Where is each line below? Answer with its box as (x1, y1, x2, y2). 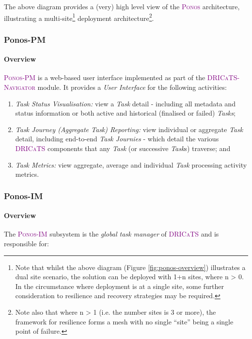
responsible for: (4, 238, 49, 249)
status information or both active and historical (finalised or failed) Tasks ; (15, 108, 236, 118)
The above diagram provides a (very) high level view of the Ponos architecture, (4, 1, 240, 11)
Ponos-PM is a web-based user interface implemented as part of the (4, 72, 205, 83)
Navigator (4, 82, 35, 92)
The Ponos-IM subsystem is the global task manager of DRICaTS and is (4, 229, 219, 239)
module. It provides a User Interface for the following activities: (37, 82, 227, 92)
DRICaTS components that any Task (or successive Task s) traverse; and (15, 143, 231, 153)
